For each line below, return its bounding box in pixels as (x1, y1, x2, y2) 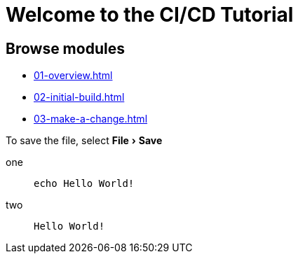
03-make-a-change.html (34, 113, 148, 125)
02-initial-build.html (34, 91, 125, 104)
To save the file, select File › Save (6, 134, 163, 147)
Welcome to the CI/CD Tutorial (6, 3, 294, 27)
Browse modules (6, 39, 125, 57)
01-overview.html (34, 69, 113, 82)
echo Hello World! (34, 178, 135, 190)
